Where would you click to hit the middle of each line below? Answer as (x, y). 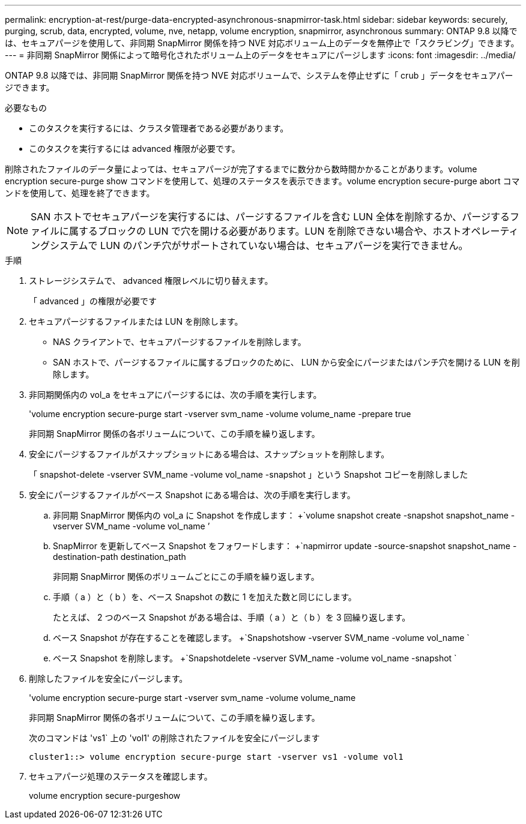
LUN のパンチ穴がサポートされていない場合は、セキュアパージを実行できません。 (284, 245)
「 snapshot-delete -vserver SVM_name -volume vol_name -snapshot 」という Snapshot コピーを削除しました (249, 474)
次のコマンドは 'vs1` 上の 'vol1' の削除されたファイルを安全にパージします (174, 738)
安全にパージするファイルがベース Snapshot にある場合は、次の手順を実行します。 (192, 495)
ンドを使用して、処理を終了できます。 (80, 193)
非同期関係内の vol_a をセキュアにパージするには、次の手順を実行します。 (175, 395)
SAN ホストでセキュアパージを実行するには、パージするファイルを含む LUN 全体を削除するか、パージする (271, 217)
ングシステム (59, 245)
